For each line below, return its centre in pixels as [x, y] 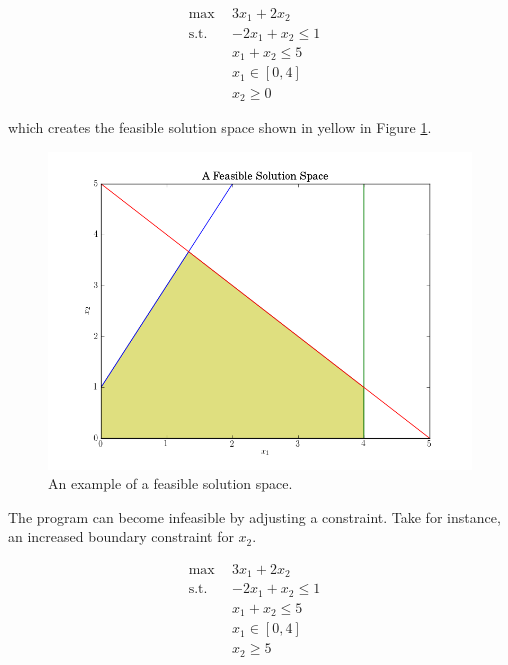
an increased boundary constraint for [121, 536]
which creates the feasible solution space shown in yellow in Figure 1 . [220, 126]
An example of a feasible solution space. [170, 483]
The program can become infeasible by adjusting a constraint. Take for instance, [254, 516]
